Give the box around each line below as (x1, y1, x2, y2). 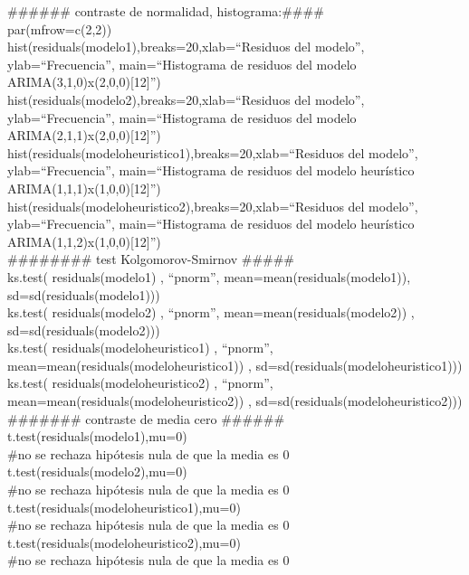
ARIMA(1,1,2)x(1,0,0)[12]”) (7, 231, 161, 250)
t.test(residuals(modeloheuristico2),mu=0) (7, 533, 241, 551)
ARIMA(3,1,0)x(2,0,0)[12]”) (7, 72, 161, 91)
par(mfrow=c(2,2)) (7, 19, 112, 38)
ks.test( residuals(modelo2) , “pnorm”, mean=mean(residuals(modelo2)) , (7, 303, 415, 322)
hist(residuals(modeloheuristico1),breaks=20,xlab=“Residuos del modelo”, (7, 143, 418, 162)
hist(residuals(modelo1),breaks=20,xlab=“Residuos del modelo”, (7, 37, 365, 56)
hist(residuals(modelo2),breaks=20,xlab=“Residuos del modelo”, (7, 90, 365, 108)
